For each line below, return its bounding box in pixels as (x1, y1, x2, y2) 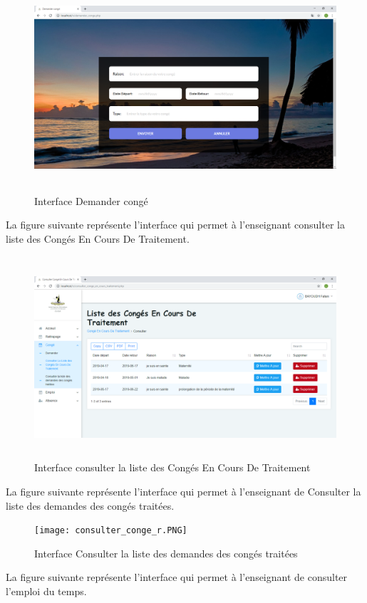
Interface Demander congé (34, 193, 148, 208)
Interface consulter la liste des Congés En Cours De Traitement (34, 460, 311, 475)
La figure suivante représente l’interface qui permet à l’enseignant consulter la (6, 217, 345, 232)
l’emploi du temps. (6, 584, 87, 599)
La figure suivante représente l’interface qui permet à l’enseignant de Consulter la (6, 484, 361, 499)
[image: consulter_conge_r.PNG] (34, 525, 187, 536)
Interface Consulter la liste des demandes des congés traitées (34, 545, 298, 560)
